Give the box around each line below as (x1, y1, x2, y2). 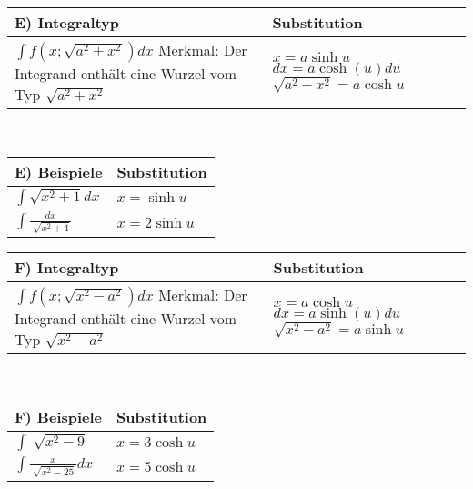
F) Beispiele (15, 405, 103, 427)
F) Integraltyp (15, 256, 119, 278)
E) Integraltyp (15, 12, 120, 33)
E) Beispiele (15, 160, 103, 182)
